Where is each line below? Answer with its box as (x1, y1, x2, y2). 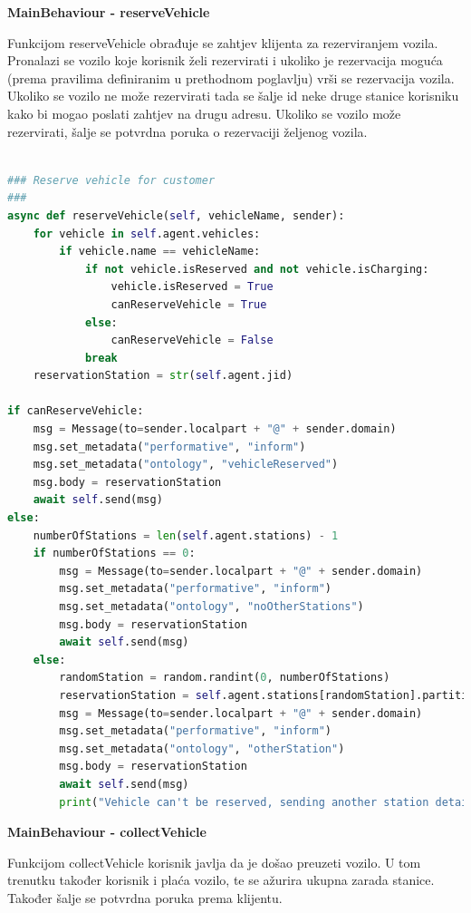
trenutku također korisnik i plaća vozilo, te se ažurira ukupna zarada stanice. (7, 870, 435, 889)
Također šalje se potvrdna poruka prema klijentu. (7, 888, 283, 907)
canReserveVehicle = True (111, 297, 267, 311)
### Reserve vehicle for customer (7, 173, 216, 187)
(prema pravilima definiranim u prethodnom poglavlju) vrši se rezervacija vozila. (7, 68, 455, 87)
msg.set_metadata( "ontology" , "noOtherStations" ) (59, 600, 364, 613)
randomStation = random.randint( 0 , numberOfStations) (59, 671, 390, 685)
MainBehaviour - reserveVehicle (7, 3, 210, 21)
